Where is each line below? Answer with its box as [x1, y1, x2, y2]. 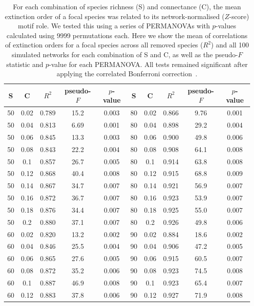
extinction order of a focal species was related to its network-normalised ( [5, 11, 225, 21]
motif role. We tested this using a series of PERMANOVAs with [18, 21, 210, 31]
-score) [229, 11, 249, 21]
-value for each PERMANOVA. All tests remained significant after [49, 59, 248, 69]
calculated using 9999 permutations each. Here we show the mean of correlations [6, 30, 248, 40]
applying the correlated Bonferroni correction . [57, 68, 197, 79]
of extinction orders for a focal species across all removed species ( [5, 40, 203, 50]
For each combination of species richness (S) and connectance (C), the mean [13, 1, 241, 11]
